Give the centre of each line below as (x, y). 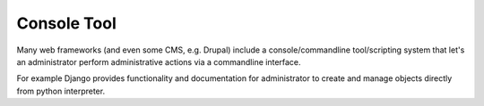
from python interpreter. (61, 91)
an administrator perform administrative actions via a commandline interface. (159, 61)
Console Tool (66, 23)
